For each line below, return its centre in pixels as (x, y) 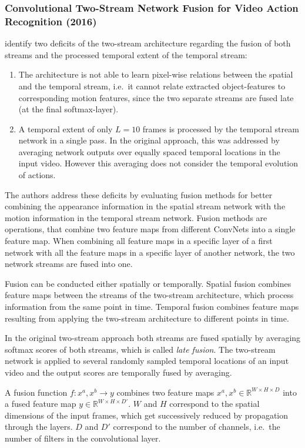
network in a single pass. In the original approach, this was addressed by (149, 140)
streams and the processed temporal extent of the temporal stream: (126, 54)
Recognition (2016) (51, 21)
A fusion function (36, 392)
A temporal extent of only (66, 128)
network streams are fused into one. (69, 264)
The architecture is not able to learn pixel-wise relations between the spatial (156, 74)
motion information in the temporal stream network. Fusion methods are (136, 217)
